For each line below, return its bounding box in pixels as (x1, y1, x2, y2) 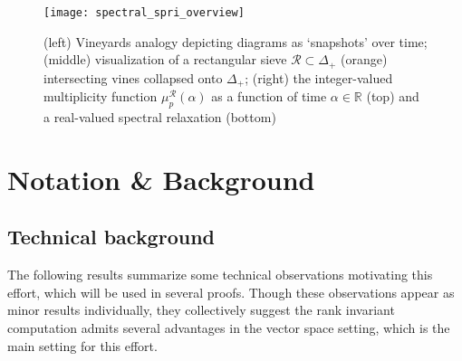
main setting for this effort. (7, 336, 158, 355)
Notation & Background (7, 160, 315, 197)
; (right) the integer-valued (245, 68, 393, 87)
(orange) (341, 50, 388, 69)
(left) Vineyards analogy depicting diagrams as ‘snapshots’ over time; (43, 32, 428, 51)
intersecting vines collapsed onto (43, 68, 223, 87)
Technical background (7, 223, 215, 251)
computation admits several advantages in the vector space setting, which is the (7, 318, 450, 337)
